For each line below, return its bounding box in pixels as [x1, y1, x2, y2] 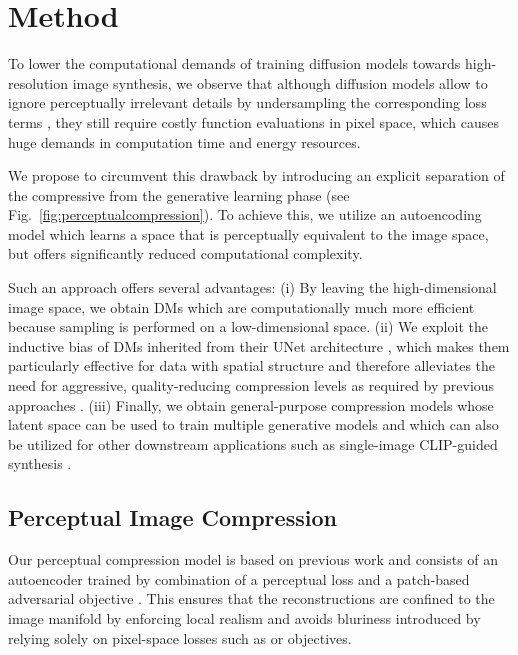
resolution [8, 72, 69, 93]
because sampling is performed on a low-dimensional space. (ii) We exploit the [8, 316, 488, 337]
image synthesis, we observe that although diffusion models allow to [72, 72, 488, 93]
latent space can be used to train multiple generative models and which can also [8, 414, 499, 435]
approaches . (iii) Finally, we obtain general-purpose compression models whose [8, 394, 494, 415]
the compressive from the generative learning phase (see [8, 184, 350, 205]
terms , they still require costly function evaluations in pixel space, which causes [8, 111, 500, 132]
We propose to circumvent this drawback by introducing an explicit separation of [8, 165, 505, 186]
